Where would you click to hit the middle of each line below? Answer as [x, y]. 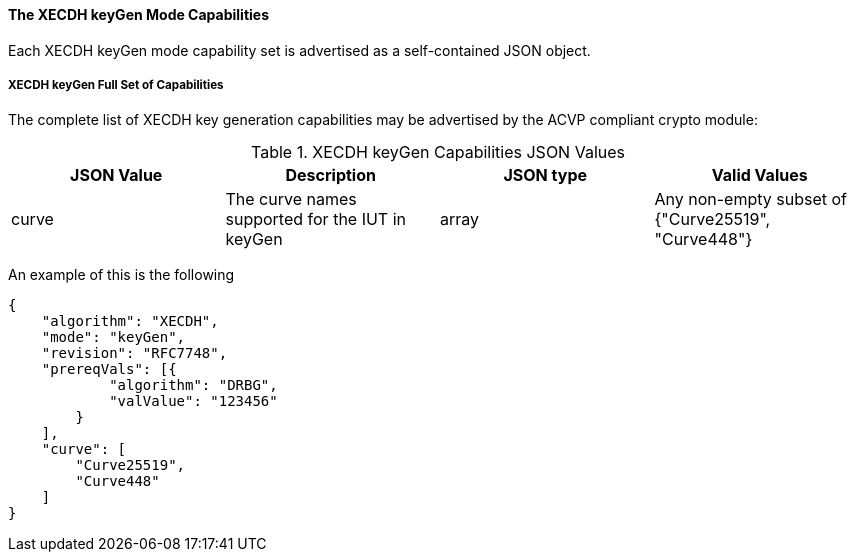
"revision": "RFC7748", [134, 353]
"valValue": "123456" [193, 401]
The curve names [291, 199]
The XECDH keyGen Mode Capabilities [138, 14]
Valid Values [759, 175]
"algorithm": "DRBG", [193, 385]
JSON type [545, 175]
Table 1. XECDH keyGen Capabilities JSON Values [438, 152]
